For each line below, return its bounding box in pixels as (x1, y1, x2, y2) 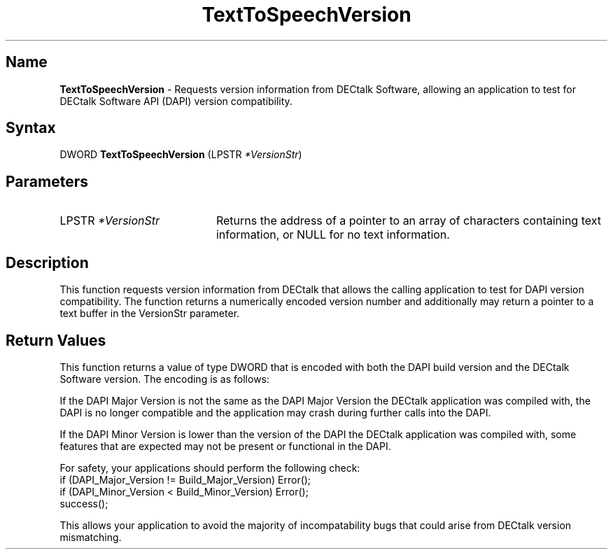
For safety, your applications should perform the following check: (59, 461, 360, 474)
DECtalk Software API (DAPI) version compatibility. (59, 94, 293, 107)
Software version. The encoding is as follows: (59, 372, 270, 385)
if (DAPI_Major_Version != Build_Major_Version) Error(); (59, 473, 311, 486)
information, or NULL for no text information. (216, 227, 450, 242)
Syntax (6, 119, 56, 137)
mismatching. (59, 531, 122, 543)
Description (6, 253, 89, 272)
